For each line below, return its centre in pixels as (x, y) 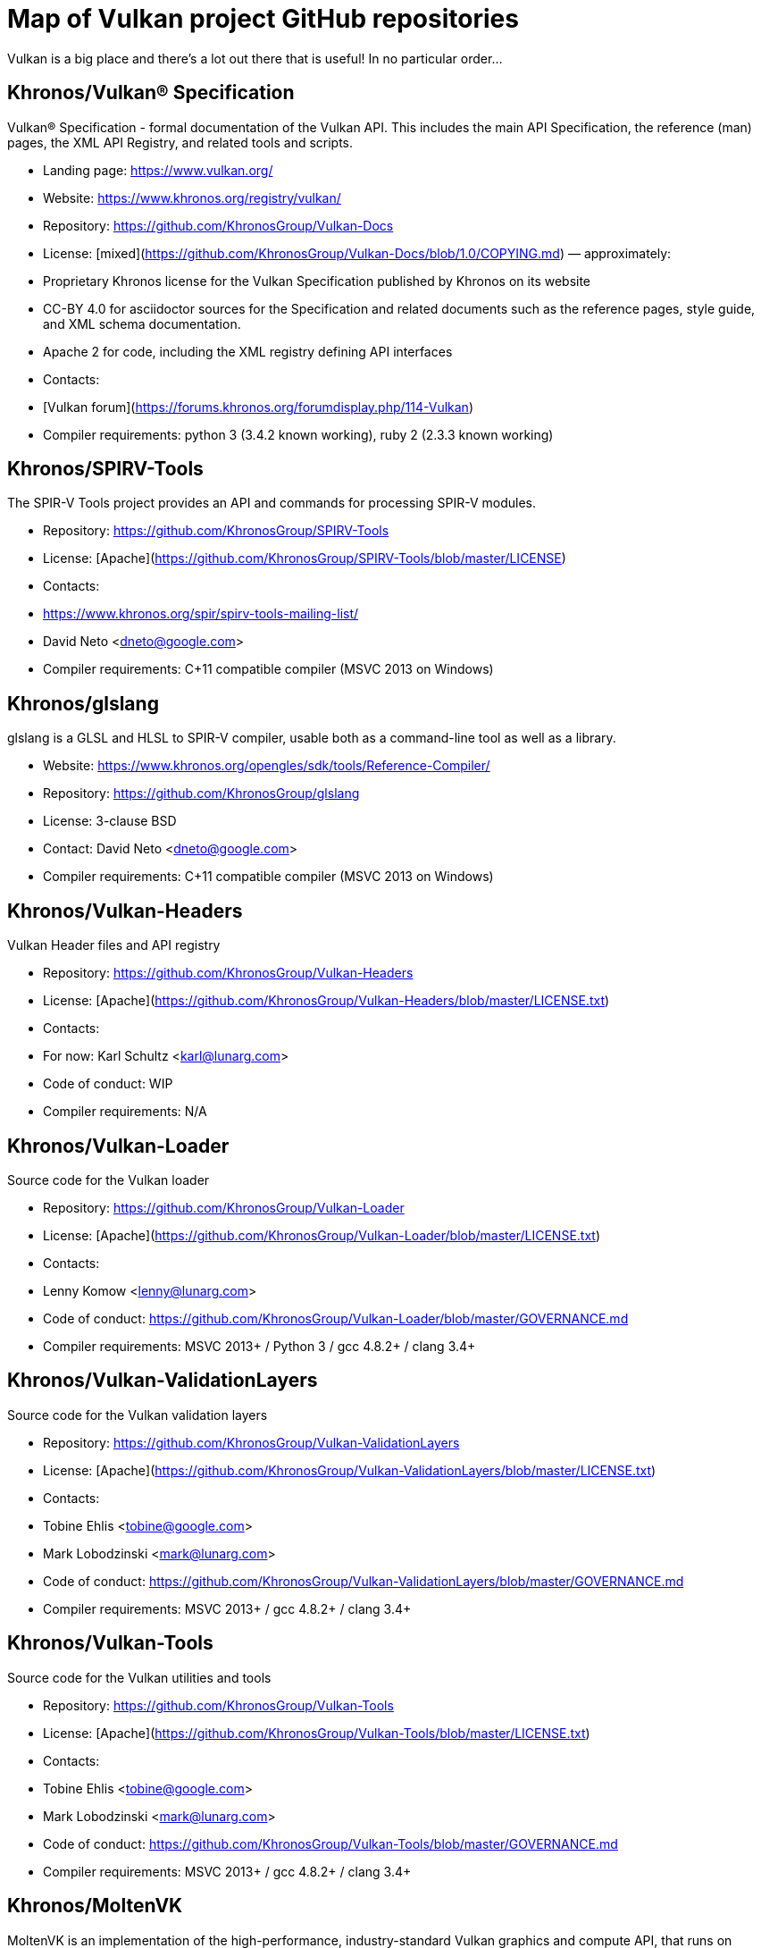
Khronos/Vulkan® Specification (151, 93)
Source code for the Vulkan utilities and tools (139, 1677)
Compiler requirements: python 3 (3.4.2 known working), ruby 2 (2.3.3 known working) (298, 434)
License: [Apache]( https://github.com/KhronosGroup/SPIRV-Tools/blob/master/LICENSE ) (305, 558)
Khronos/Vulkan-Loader (118, 1146)
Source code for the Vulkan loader (109, 1180)
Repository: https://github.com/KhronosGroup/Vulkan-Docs (218, 225)
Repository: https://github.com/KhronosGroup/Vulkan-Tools (218, 1705)
